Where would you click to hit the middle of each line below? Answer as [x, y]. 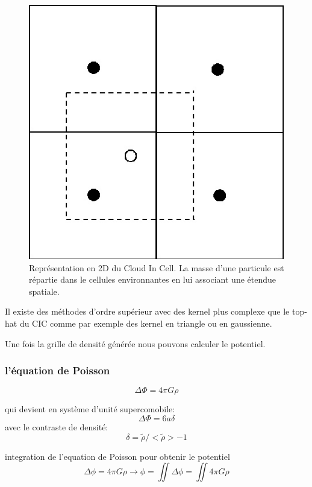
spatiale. [44, 291]
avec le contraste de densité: [57, 427]
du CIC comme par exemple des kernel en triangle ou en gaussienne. [146, 323]
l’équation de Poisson [58, 370]
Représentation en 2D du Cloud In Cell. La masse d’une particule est [157, 267]
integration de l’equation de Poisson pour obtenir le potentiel [117, 456]
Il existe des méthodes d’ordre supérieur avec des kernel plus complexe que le [147, 311]
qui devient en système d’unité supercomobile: [90, 409]
